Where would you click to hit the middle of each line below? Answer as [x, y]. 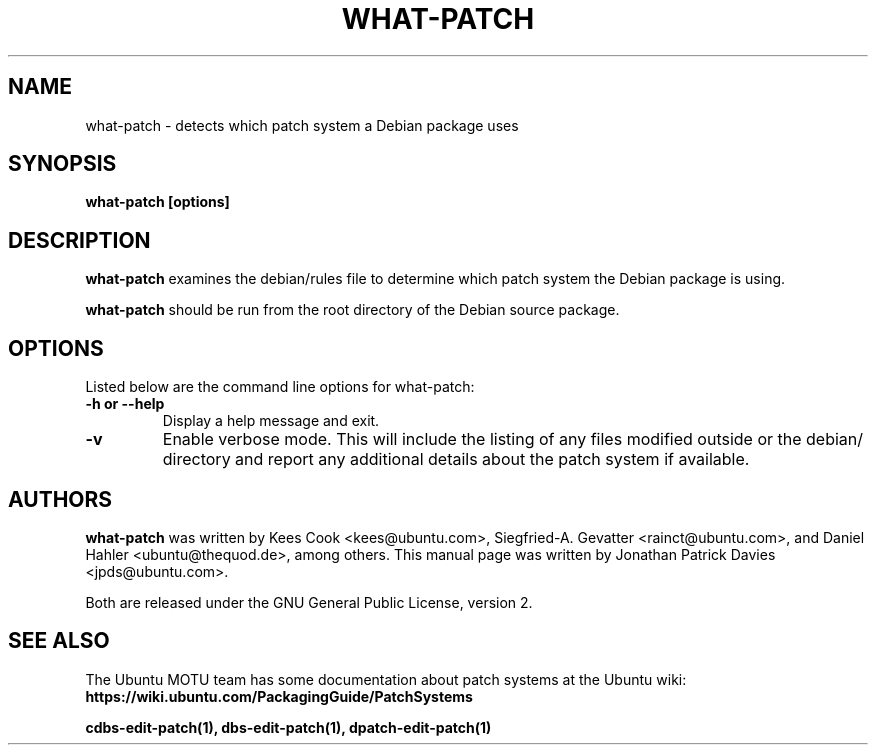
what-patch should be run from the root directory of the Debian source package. [352, 310]
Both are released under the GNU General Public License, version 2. [309, 602]
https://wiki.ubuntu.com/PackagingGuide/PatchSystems [279, 696]
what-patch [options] [157, 202]
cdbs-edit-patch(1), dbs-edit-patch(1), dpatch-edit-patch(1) [288, 727]
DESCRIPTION [79, 240]
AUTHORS [60, 499]
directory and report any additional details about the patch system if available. [456, 459]
